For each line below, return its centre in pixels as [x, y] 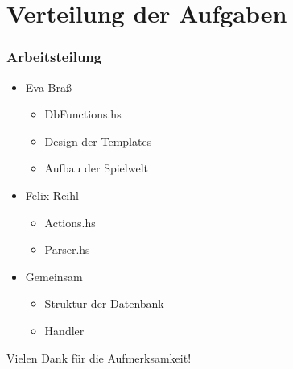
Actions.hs [70, 222]
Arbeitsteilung [54, 57]
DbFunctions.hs [83, 114]
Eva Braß [49, 87]
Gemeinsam [54, 276]
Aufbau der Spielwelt [96, 168]
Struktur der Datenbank [104, 303]
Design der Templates [98, 141]
